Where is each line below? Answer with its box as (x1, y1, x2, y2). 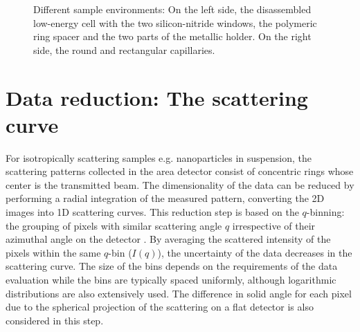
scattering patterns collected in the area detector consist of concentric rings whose (6, 164, 354, 178)
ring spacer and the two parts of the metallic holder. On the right (33, 29, 312, 44)
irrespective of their (232, 218, 316, 232)
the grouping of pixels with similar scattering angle (6, 218, 222, 232)
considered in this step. (6, 313, 104, 327)
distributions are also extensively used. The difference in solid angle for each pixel (6, 286, 352, 300)
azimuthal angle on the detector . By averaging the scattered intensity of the (6, 232, 331, 246)
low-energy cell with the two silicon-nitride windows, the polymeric (33, 15, 317, 30)
